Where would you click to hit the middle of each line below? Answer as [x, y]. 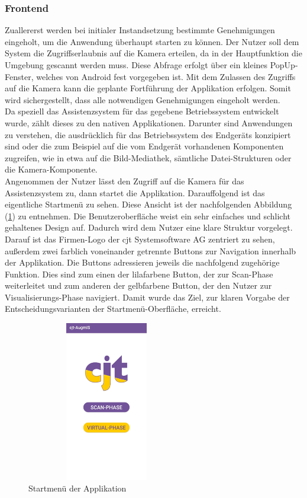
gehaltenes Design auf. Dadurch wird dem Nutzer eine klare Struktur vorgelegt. [149, 227]
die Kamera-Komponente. [51, 169]
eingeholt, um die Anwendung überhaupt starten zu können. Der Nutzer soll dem [152, 41]
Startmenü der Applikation [77, 488]
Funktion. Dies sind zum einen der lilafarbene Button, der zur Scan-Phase [139, 274]
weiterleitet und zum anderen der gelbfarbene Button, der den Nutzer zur [138, 285]
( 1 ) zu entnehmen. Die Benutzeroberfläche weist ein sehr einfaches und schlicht [148, 216]
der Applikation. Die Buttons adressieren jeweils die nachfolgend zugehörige [142, 262]
